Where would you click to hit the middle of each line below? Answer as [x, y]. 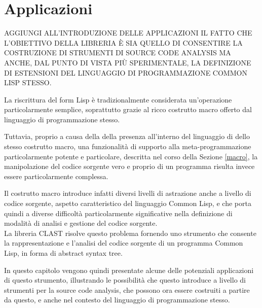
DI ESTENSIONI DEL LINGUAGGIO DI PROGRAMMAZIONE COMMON [126, 72]
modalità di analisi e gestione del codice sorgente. [81, 223]
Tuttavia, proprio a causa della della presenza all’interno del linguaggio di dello [127, 136]
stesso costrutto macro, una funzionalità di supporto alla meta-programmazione [128, 146]
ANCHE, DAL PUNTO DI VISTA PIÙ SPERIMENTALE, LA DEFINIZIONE [128, 62]
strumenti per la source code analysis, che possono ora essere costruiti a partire [127, 289]
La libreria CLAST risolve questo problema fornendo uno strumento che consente [130, 233]
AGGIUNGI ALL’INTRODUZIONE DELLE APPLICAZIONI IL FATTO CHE [128, 33]
